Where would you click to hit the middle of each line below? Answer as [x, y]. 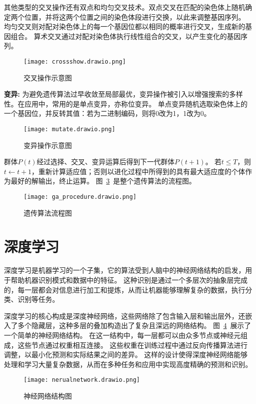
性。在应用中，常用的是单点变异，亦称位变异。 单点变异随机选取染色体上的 [126, 103]
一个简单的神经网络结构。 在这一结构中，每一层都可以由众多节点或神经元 [122, 335]
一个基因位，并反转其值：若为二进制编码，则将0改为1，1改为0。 [107, 113]
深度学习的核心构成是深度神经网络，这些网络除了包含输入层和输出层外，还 [125, 315]
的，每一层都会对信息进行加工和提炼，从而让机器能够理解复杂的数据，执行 [125, 289]
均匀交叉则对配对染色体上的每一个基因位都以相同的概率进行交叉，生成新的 [125, 26]
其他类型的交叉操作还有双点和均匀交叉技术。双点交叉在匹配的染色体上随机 [125, 7]
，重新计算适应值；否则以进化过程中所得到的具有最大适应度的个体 [138, 171]
